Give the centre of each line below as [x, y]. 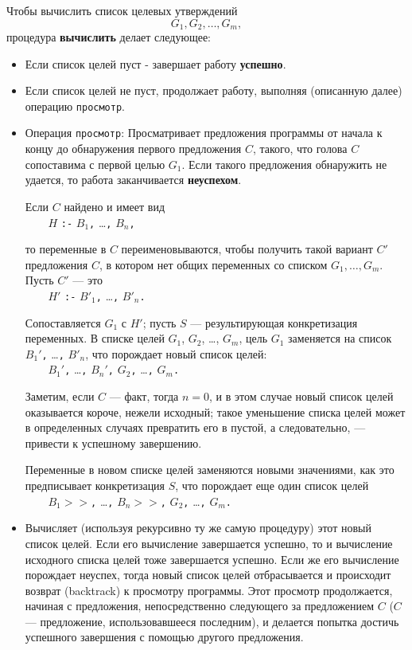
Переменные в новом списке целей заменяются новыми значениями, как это [210, 470]
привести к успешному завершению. [113, 442]
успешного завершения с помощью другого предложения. [164, 637]
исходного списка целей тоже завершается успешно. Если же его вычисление [212, 559]
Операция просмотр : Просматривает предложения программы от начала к [204, 133]
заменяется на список [340, 338]
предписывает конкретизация [95, 486]
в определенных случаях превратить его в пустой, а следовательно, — [195, 427]
